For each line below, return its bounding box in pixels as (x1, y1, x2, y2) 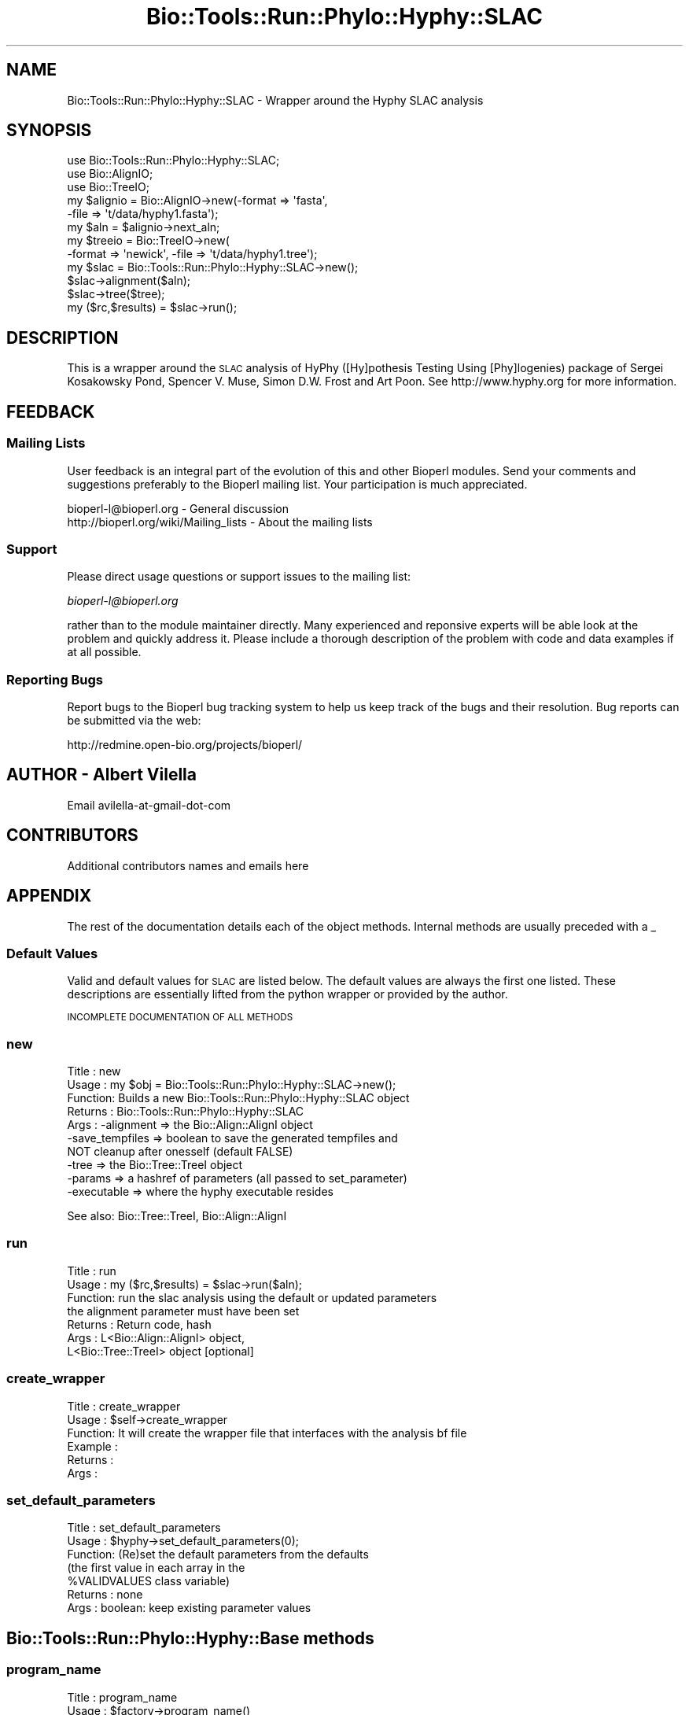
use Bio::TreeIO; (67, 180, 149, 194)
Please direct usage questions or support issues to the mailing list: (67, 570, 411, 584)
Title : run (67, 1263, 116, 1278)
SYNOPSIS (6, 120, 92, 141)
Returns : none (67, 1588, 143, 1602)
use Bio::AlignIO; (67, 167, 153, 181)
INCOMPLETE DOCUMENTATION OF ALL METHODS (67, 1012, 293, 1023)
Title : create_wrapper (67, 1399, 181, 1413)
